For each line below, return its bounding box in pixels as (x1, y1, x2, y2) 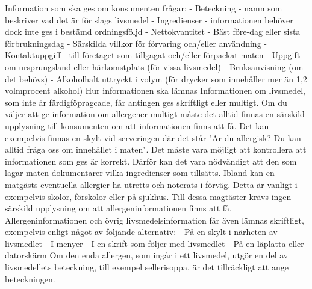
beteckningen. (5, 272, 55, 285)
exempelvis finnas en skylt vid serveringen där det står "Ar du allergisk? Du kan (5, 131, 301, 144)
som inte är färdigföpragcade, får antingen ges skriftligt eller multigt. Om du (5, 96, 287, 108)
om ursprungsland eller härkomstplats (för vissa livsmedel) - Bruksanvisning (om (5, 60, 304, 73)
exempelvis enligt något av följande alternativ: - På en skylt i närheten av (5, 225, 278, 238)
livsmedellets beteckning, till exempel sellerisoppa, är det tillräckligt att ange (5, 261, 289, 273)
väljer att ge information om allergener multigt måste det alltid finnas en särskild (5, 108, 305, 120)
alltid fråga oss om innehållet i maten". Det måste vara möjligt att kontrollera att (5, 143, 307, 156)
